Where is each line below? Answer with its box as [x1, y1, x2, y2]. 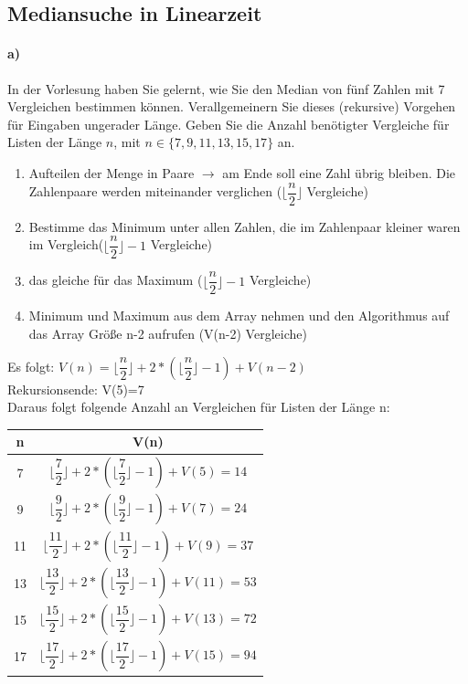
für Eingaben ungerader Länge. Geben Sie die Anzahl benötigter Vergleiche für [7, 114, 450, 133]
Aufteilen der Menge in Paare [28, 163, 195, 182]
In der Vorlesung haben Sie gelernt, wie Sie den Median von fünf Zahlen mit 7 [7, 79, 445, 98]
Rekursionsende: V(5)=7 [7, 379, 144, 398]
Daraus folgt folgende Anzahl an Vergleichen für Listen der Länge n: [7, 397, 390, 416]
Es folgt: [7, 356, 55, 375]
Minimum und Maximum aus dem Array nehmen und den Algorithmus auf [28, 306, 450, 325]
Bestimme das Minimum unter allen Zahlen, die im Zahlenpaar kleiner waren [28, 216, 461, 236]
